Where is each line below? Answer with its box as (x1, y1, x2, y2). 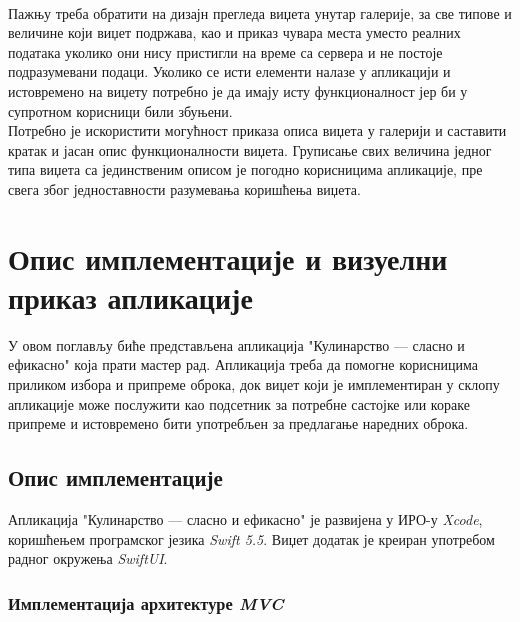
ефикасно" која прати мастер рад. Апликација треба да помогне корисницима (8, 354, 478, 375)
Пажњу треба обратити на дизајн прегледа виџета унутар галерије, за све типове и (8, 2, 512, 23)
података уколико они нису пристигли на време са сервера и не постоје (8, 41, 443, 62)
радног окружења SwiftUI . (8, 548, 168, 569)
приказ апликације (8, 276, 253, 317)
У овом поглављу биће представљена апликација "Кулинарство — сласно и (8, 334, 465, 355)
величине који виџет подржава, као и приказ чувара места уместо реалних (8, 22, 461, 43)
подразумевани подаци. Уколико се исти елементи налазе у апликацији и (8, 61, 451, 82)
